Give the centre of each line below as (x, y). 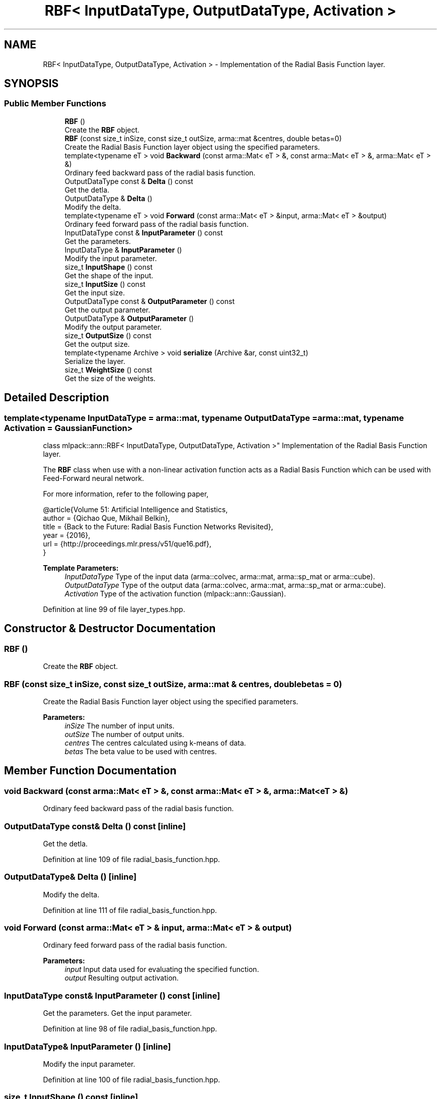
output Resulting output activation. (122, 978)
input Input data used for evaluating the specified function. (162, 969)
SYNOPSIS (31, 84)
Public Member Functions (55, 104)
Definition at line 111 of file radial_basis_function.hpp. (130, 910)
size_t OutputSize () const (108, 335)
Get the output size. (97, 344)
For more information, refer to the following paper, (126, 494)
